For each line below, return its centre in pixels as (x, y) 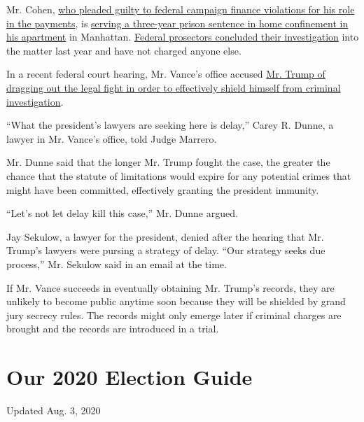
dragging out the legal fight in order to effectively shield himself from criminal (174, 87)
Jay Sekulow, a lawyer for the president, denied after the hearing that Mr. (165, 236)
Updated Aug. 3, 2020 (54, 410)
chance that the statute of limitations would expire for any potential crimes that (179, 175)
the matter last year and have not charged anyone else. (124, 50)
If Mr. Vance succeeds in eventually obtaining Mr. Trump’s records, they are (170, 287)
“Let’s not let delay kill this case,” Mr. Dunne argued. (122, 213)
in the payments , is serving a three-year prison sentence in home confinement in (177, 23)
